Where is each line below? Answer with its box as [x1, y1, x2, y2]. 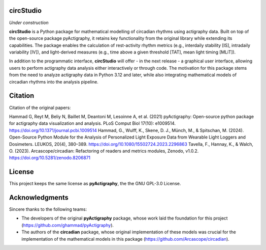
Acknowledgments [9, 194, 69, 201]
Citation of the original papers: [9, 105, 71, 111]
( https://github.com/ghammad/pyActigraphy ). [21, 222, 114, 228]
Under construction [9, 20, 49, 26]
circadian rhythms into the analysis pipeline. [9, 79, 99, 84]
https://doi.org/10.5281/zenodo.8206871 [9, 155, 91, 161]
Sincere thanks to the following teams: [9, 206, 87, 212]
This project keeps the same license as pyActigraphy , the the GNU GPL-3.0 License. [9, 181, 181, 187]
